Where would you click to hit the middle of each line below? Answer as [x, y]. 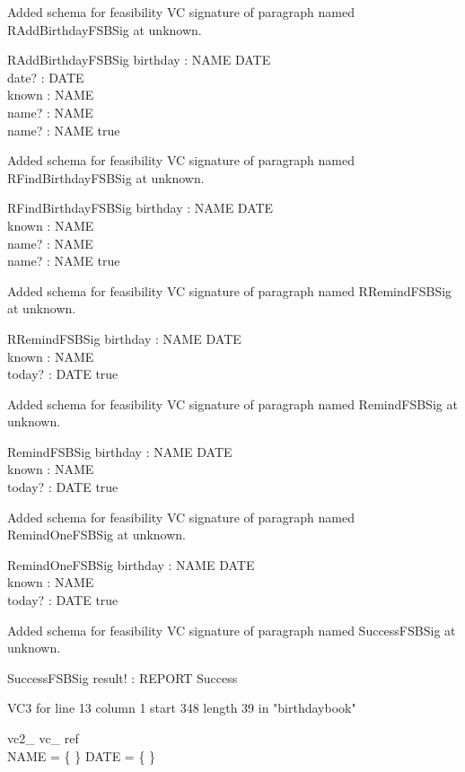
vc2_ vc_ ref [43, 738]
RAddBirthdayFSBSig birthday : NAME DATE [139, 60]
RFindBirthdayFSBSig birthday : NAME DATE [140, 208]
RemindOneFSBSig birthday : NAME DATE [131, 564]
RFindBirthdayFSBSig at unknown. [106, 177]
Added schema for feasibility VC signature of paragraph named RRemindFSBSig [230, 290]
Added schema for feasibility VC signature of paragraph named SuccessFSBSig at [232, 630]
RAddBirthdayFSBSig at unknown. [105, 29]
